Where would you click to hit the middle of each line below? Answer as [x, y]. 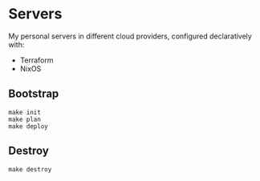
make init [25, 112]
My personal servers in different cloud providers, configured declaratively [130, 36]
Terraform [37, 60]
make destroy [30, 169]
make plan [25, 119]
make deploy [28, 126]
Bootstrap [34, 94]
